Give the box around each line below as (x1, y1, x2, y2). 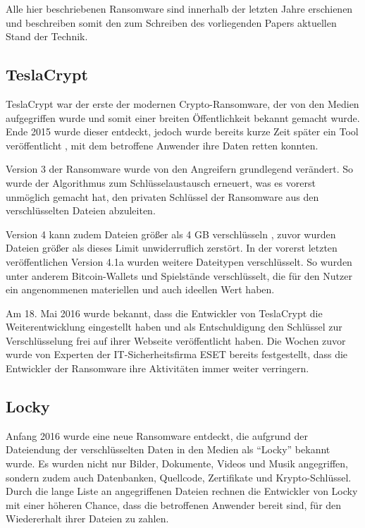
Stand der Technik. (6, 29, 88, 44)
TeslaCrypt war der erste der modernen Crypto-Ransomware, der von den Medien (6, 96, 359, 111)
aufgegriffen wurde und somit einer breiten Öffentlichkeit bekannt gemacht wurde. (6, 110, 360, 125)
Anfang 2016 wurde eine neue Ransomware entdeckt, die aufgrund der (6, 428, 308, 443)
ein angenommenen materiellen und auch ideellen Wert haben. (6, 282, 275, 297)
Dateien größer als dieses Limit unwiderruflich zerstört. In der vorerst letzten (6, 240, 338, 255)
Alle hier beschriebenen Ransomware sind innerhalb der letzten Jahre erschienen (6, 1, 353, 16)
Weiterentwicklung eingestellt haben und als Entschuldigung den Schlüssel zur (6, 319, 342, 334)
